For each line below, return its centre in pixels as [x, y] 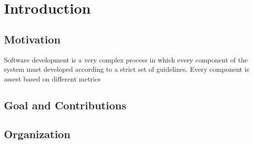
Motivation [32, 39]
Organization [37, 134]
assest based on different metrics [52, 78]
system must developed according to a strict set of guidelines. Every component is [127, 69]
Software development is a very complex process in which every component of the [126, 59]
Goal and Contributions [65, 105]
